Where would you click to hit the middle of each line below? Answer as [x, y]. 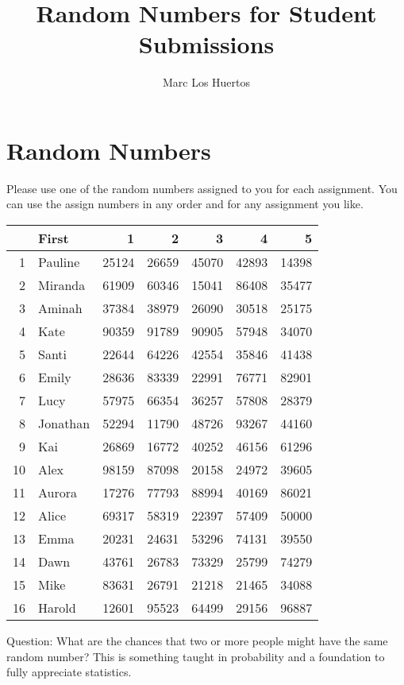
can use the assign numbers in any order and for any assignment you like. [185, 204]
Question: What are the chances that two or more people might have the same [197, 641]
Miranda [62, 285]
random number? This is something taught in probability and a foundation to [196, 656]
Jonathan [64, 424]
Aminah [60, 308]
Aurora [58, 493]
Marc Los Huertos [206, 82]
